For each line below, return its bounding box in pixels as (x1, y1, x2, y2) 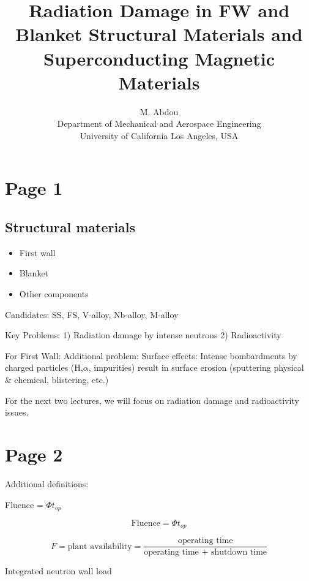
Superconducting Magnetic (43, 45, 275, 70)
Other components (19, 287, 89, 300)
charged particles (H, (5, 361, 83, 374)
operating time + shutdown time (144, 548, 267, 557)
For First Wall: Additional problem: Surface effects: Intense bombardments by (5, 349, 297, 362)
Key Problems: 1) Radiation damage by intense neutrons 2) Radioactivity (5, 328, 281, 341)
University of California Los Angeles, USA (80, 129, 239, 142)
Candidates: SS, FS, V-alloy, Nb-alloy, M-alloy (5, 308, 179, 321)
